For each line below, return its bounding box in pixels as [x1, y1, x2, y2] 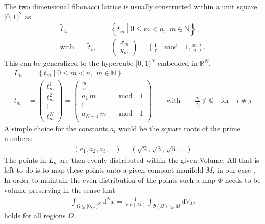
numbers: [4, 133, 33, 144]
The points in [4, 154, 46, 165]
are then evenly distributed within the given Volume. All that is [59, 154, 259, 165]
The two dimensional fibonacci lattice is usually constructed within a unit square [4, 1, 257, 11]
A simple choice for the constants [4, 123, 108, 133]
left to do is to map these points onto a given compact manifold [4, 164, 204, 175]
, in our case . [212, 164, 255, 175]
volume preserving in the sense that [4, 184, 115, 195]
